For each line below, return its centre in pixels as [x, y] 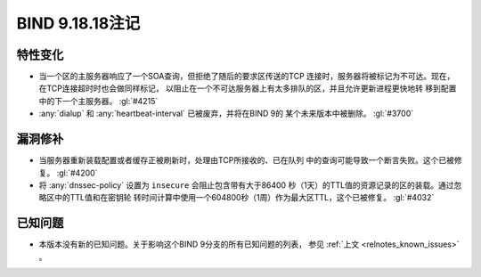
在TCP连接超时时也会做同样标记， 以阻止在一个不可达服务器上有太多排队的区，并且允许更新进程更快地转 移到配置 [248, 88]
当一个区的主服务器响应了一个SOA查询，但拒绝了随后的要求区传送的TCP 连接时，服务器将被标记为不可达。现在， [247, 77]
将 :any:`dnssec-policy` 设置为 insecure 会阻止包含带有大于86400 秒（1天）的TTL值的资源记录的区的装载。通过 [246, 185]
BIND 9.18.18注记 [78, 23]
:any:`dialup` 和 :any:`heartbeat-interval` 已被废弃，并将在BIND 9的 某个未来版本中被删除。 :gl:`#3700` [226, 114]
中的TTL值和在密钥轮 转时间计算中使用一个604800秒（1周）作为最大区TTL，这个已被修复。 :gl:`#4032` [244, 198]
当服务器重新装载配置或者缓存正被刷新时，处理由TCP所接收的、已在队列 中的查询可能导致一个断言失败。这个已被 [246, 160]
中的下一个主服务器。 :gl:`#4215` [98, 101]
